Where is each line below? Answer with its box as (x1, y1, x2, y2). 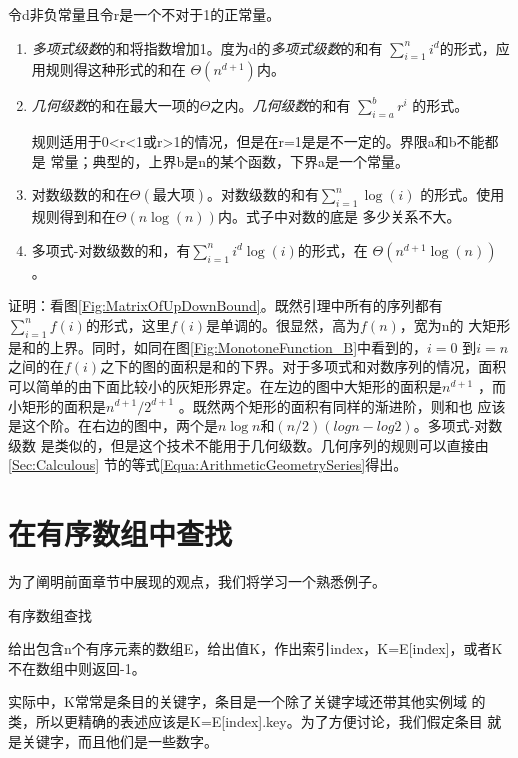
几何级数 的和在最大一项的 (31, 95, 200, 116)
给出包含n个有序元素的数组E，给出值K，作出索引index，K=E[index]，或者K (8, 638, 503, 659)
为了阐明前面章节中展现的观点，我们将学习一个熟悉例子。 (8, 571, 386, 592)
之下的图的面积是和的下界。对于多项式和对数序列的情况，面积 (100, 356, 507, 377)
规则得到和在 (31, 206, 116, 227)
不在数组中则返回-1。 (8, 657, 146, 678)
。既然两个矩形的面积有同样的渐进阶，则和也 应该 (178, 395, 506, 416)
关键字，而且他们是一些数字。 (21, 730, 218, 751)
